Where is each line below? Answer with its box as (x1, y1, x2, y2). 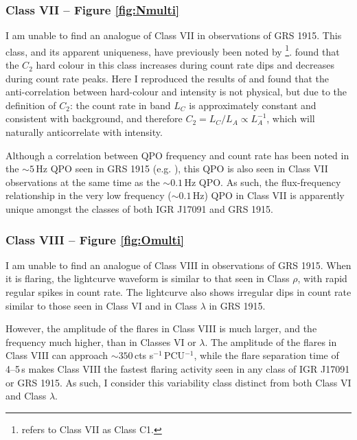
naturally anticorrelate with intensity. (5, 125, 163, 139)
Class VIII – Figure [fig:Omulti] (5, 231, 185, 248)
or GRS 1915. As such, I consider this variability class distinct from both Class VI (5, 375, 352, 389)
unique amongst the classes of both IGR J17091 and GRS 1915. (5, 202, 273, 216)
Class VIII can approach (5, 348, 108, 362)
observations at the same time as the (5, 174, 160, 189)
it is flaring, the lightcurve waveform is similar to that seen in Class (5, 271, 290, 286)
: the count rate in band (69, 97, 171, 112)
